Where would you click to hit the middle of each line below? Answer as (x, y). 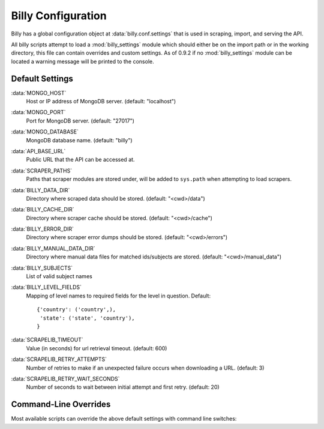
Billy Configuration (59, 16)
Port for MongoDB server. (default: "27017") (80, 121)
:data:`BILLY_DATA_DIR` (40, 190)
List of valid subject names (59, 276)
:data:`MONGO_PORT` (38, 112)
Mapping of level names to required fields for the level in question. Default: (118, 296)
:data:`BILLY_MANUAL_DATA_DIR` (53, 248)
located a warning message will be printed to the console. (82, 61)
